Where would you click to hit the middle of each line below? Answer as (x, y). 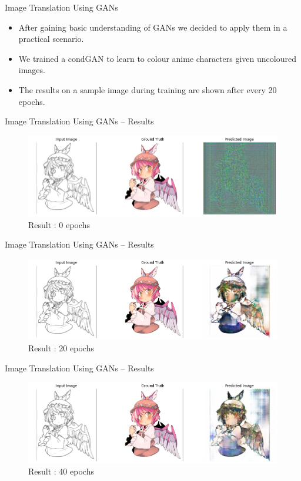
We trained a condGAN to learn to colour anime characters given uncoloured (157, 58)
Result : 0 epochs (59, 224)
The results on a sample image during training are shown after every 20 (148, 89)
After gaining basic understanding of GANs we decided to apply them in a (153, 27)
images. (32, 70)
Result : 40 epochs (61, 471)
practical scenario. (51, 39)
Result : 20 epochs (61, 348)
